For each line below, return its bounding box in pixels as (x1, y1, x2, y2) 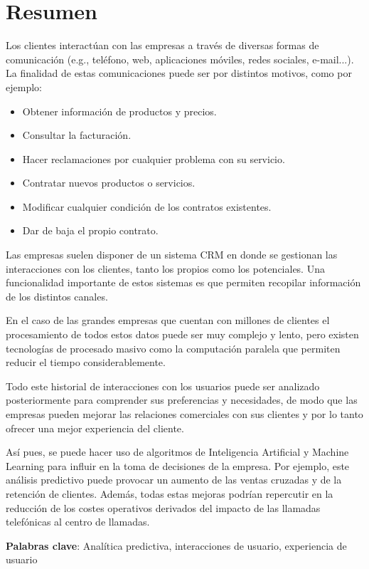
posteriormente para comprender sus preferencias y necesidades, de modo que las (6, 392, 358, 407)
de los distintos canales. (6, 288, 108, 303)
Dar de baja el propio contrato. (22, 223, 159, 238)
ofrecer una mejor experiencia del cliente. (6, 420, 184, 435)
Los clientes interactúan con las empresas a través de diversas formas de (6, 38, 319, 53)
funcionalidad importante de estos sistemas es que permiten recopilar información (6, 275, 361, 290)
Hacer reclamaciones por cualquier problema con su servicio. (22, 151, 285, 166)
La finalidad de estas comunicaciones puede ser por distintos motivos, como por (6, 66, 352, 80)
